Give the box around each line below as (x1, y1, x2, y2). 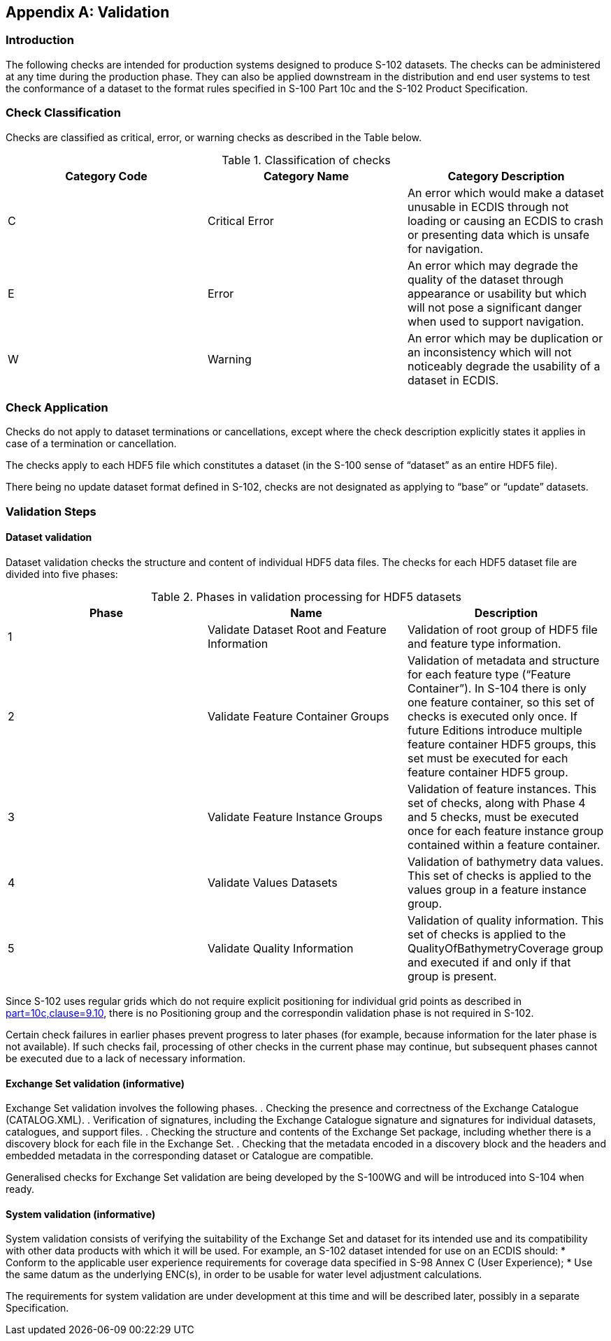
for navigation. (407, 241, 484, 256)
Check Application (6, 400, 108, 414)
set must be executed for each (407, 751, 568, 765)
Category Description (447, 168, 565, 183)
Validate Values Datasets (207, 875, 338, 890)
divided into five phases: (6, 567, 118, 580)
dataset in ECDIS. (407, 372, 499, 387)
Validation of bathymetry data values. (407, 854, 604, 869)
